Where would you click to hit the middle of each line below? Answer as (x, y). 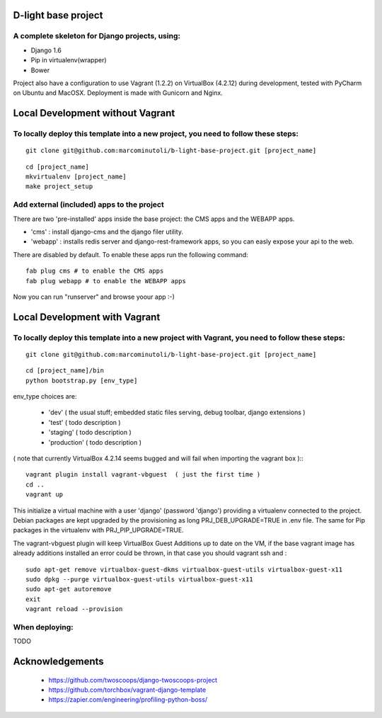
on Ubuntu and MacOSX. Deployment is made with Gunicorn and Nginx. (118, 93)
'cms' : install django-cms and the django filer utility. (107, 232)
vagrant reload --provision (74, 609)
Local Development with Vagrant (87, 317)
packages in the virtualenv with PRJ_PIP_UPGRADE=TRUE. (98, 530)
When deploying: (43, 627)
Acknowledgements (58, 662)
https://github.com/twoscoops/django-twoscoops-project (133, 680)
